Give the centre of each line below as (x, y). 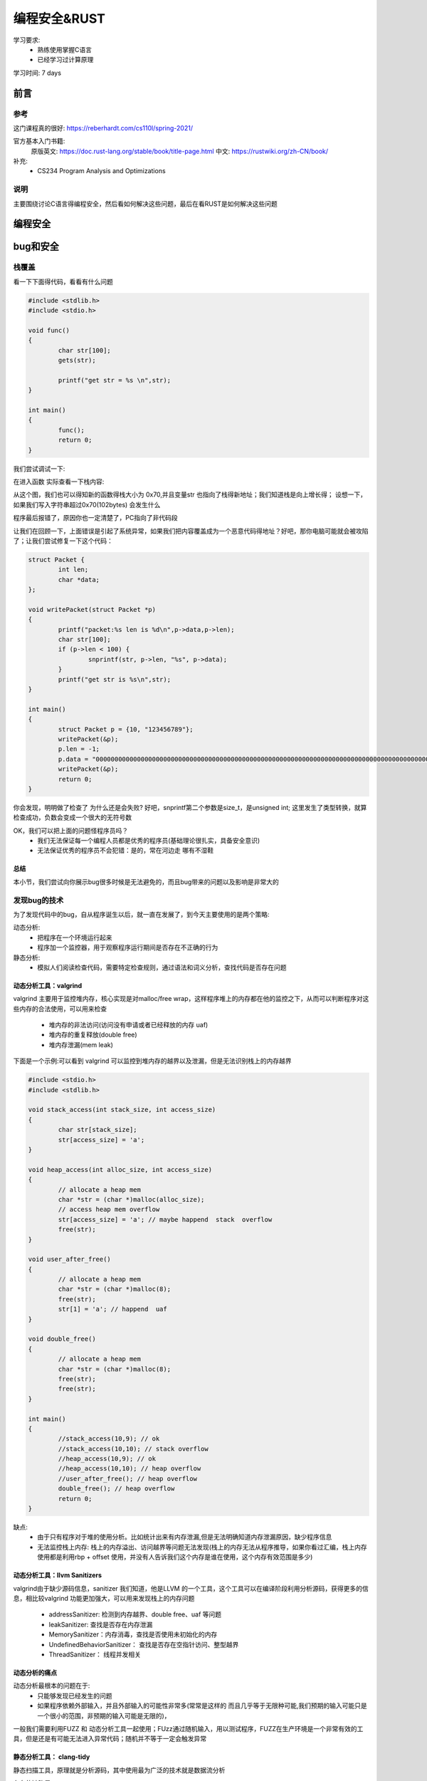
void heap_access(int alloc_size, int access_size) (120, 1169)
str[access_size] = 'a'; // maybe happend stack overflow (165, 1219)
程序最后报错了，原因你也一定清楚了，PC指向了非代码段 (95, 518)
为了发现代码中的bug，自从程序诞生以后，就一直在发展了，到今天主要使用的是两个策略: (141, 914)
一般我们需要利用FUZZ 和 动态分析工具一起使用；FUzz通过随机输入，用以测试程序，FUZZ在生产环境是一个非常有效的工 (188, 1728)
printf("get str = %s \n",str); (114, 380)
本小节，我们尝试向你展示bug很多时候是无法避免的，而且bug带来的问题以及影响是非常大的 (146, 882)
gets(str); (77, 360)
